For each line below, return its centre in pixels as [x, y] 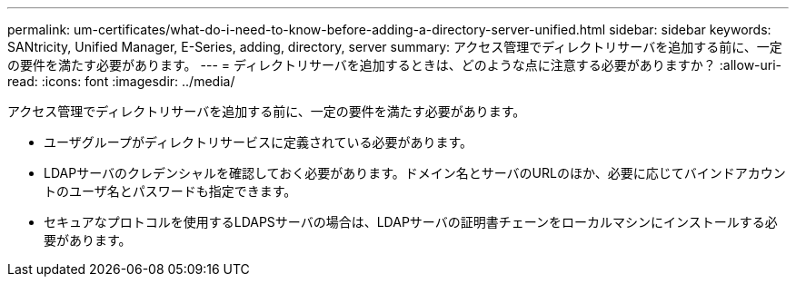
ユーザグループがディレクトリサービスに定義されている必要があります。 [259, 142]
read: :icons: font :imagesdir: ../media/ [121, 81]
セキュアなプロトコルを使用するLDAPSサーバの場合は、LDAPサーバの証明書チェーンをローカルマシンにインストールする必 [411, 222]
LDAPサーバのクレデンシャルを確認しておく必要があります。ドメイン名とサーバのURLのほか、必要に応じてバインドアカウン [415, 173]
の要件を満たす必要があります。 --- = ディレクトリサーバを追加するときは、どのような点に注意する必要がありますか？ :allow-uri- [395, 65]
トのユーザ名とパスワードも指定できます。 [170, 191]
